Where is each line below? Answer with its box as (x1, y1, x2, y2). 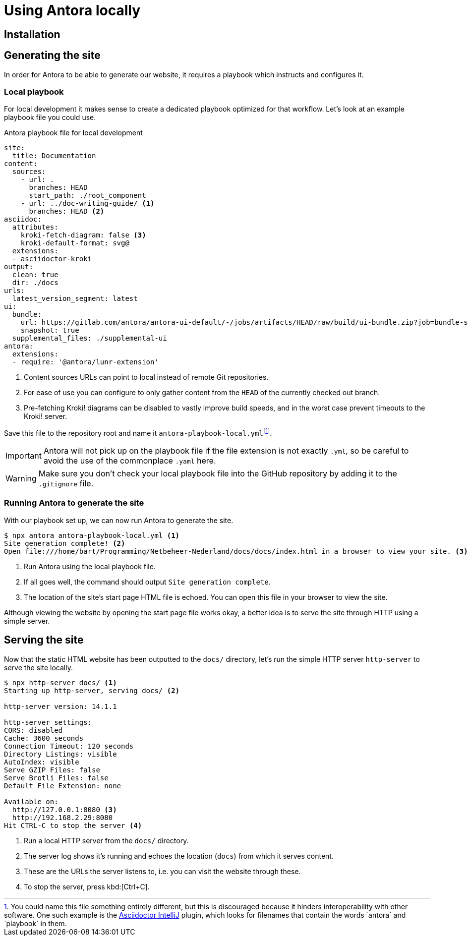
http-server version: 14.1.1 (4, 702, 117, 710)
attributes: (12, 223, 58, 232)
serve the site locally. (4, 663, 73, 672)
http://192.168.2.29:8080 (12, 813, 113, 822)
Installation (4, 28, 60, 41)
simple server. (4, 616, 50, 625)
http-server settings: (4, 718, 92, 726)
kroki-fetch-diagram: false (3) (20, 231, 146, 239)
